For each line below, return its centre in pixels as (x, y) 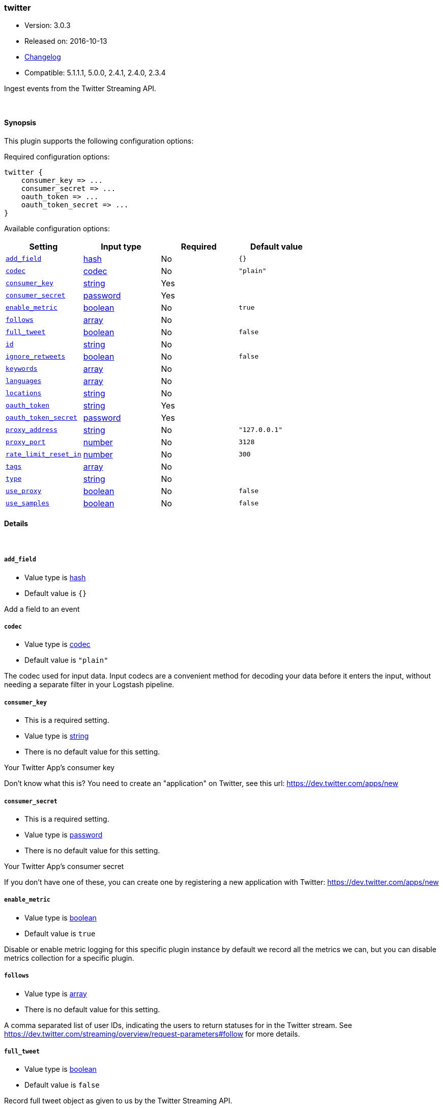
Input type (121, 246)
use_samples (28, 503)
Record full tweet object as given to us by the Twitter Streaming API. (118, 1101)
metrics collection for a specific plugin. (69, 958)
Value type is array (56, 993)
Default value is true (60, 933)
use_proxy (24, 491)
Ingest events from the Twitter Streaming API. (80, 89)
